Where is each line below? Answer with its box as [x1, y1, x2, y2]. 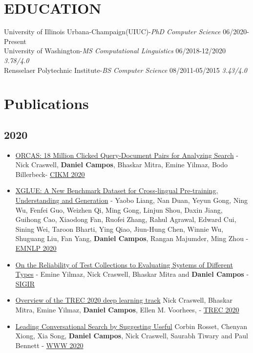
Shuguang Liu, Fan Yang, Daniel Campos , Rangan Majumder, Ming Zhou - [15, 233, 249, 243]
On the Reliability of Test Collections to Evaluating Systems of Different [15, 259, 233, 269]
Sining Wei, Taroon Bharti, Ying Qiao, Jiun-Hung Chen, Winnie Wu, [15, 223, 224, 234]
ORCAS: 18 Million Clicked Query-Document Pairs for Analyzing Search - [15, 150, 239, 160]
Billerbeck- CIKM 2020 [15, 169, 85, 179]
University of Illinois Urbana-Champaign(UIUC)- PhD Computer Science [4, 26, 221, 37]
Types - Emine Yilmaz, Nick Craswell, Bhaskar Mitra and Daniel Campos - [15, 269, 249, 279]
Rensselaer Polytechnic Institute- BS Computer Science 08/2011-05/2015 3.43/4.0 [4, 65, 247, 75]
